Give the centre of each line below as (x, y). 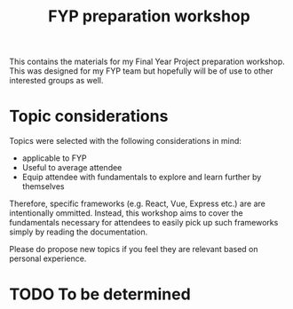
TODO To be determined (100, 294)
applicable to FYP (54, 158)
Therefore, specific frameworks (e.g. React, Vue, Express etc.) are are (138, 204)
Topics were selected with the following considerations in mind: (126, 141)
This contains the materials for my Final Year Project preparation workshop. (147, 62)
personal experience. (48, 258)
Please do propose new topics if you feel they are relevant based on (134, 250)
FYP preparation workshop (149, 16)
